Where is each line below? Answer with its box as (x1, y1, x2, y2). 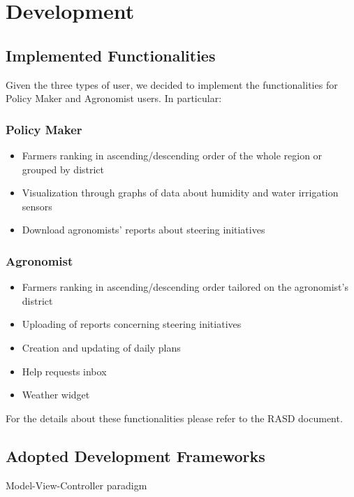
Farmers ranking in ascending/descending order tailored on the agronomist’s (22, 280, 348, 294)
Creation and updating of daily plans (22, 340, 181, 354)
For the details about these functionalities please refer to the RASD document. (6, 410, 343, 425)
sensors (22, 199, 52, 213)
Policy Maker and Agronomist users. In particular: (6, 91, 222, 106)
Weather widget (22, 387, 90, 402)
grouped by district (22, 161, 105, 176)
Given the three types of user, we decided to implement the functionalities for (6, 77, 338, 92)
